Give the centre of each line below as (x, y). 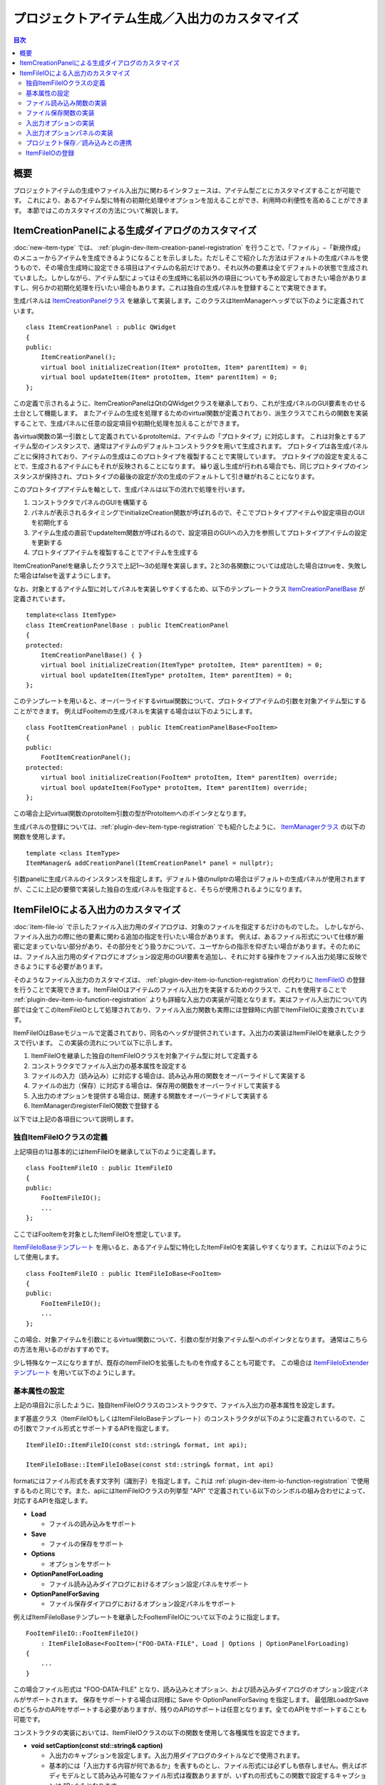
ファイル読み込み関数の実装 (66, 103)
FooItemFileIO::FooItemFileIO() (82, 1634)
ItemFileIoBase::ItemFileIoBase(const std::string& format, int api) (150, 1465)
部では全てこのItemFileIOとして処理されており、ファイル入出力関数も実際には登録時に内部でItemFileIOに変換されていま (189, 1010)
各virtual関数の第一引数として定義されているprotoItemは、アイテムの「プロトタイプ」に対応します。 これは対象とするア (190, 436)
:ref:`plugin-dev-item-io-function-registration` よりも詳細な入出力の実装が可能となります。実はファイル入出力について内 (190, 1000)
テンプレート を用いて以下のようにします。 (76, 1373)
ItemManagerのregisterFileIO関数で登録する (95, 1106)
